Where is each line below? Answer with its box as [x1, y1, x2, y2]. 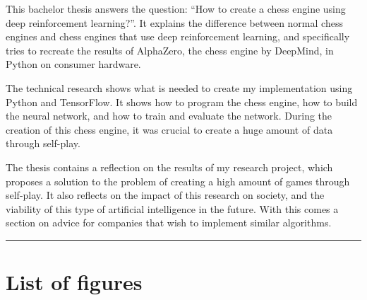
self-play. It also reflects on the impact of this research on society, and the [6, 187, 325, 202]
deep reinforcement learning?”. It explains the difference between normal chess [6, 15, 343, 30]
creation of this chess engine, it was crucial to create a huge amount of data [6, 122, 333, 137]
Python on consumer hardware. [6, 57, 141, 71]
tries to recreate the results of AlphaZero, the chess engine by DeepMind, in [6, 42, 334, 57]
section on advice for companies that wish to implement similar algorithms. [6, 215, 332, 230]
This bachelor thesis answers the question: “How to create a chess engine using [6, 1, 346, 16]
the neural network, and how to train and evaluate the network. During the [6, 108, 332, 123]
